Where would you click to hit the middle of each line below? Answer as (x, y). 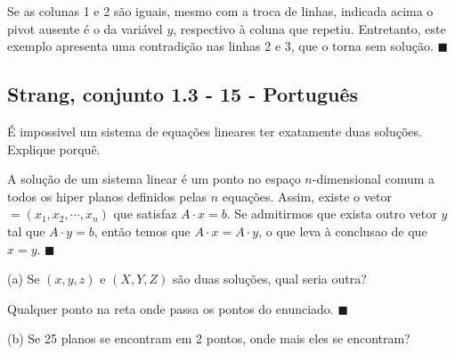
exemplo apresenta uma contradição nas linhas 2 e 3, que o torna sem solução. (220, 46)
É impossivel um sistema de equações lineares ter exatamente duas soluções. (215, 131)
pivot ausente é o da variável (85, 28)
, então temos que (142, 231)
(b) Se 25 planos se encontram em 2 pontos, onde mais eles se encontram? (209, 338)
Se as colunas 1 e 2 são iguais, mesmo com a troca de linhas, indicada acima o (220, 11)
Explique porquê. (54, 148)
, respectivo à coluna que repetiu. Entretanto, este (309, 28)
